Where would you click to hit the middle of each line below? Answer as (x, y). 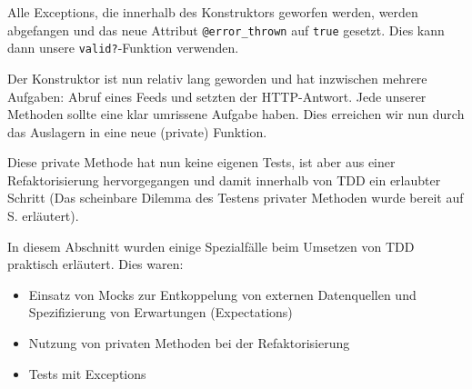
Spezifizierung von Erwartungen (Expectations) (161, 312)
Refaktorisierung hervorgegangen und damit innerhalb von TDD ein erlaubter (224, 180)
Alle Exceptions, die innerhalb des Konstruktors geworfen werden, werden (213, 12)
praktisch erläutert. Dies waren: (95, 264)
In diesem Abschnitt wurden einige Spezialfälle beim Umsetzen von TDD (211, 246)
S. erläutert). (43, 216)
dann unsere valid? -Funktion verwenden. (123, 48)
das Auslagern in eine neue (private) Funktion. (137, 131)
